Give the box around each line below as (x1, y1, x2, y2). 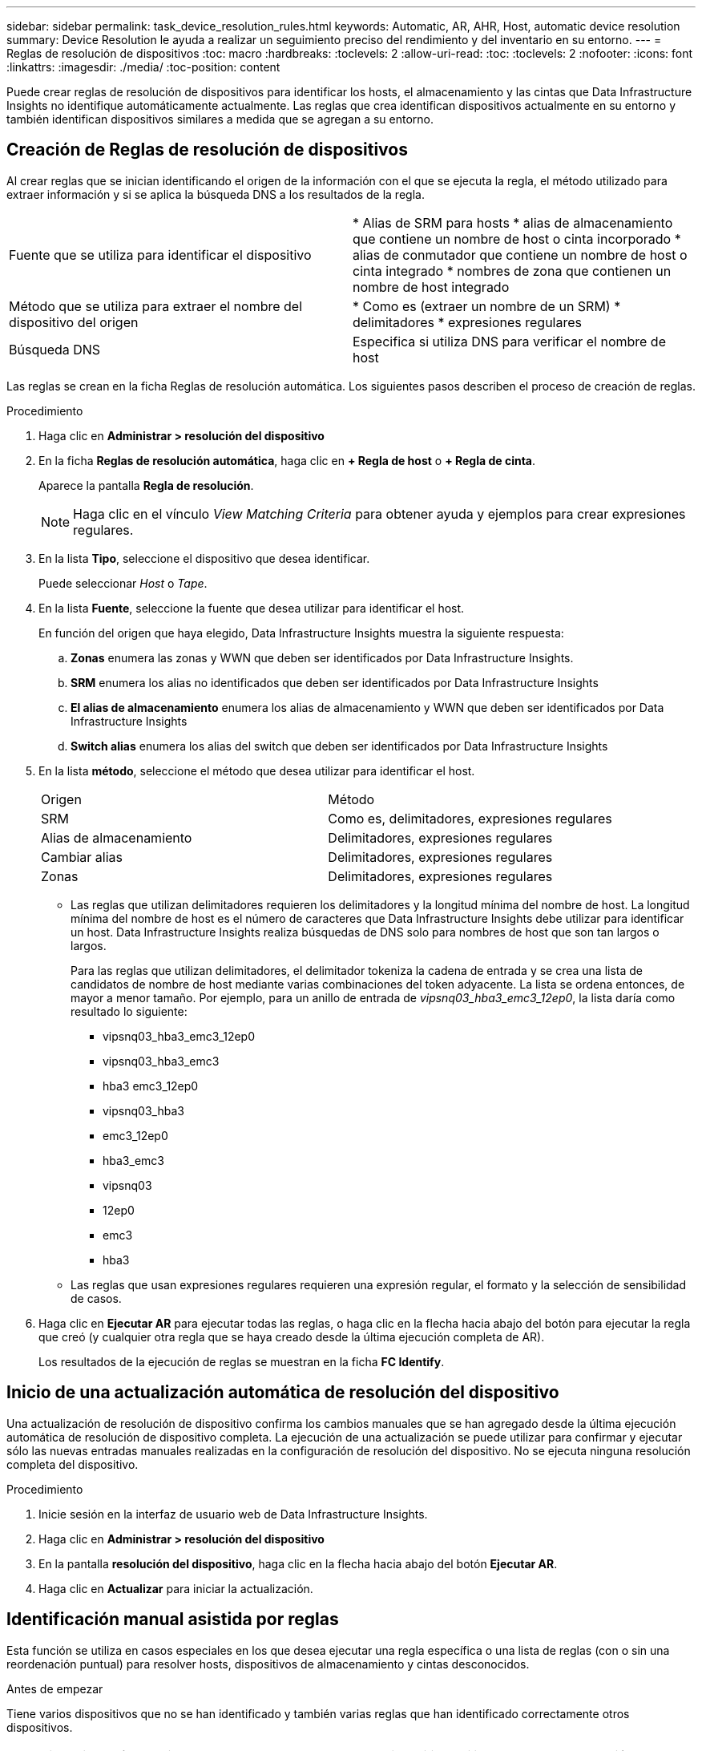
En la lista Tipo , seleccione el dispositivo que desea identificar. (38, 551, 370, 565)
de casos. (71, 1291, 122, 1305)
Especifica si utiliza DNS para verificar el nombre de (353, 333, 666, 350)
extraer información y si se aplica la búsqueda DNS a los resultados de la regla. (6, 187, 425, 201)
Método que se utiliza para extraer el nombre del (9, 297, 303, 314)
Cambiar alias (41, 848, 123, 865)
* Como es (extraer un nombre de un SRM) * (353, 297, 621, 314)
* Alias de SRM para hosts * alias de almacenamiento (353, 214, 673, 231)
